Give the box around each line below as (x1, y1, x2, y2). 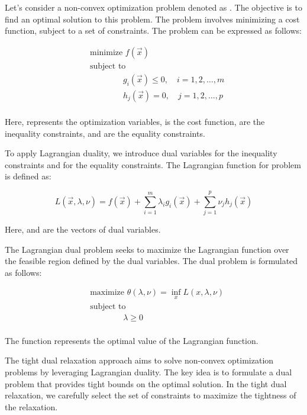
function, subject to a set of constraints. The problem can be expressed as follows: (5, 24, 302, 37)
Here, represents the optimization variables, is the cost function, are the (5, 115, 265, 127)
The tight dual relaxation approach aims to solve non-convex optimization (5, 354, 274, 366)
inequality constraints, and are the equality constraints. (5, 127, 205, 139)
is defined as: (5, 170, 51, 182)
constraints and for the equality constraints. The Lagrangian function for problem (5, 158, 301, 170)
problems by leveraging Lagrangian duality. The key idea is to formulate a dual (5, 365, 292, 378)
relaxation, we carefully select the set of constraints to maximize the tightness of (5, 389, 296, 401)
